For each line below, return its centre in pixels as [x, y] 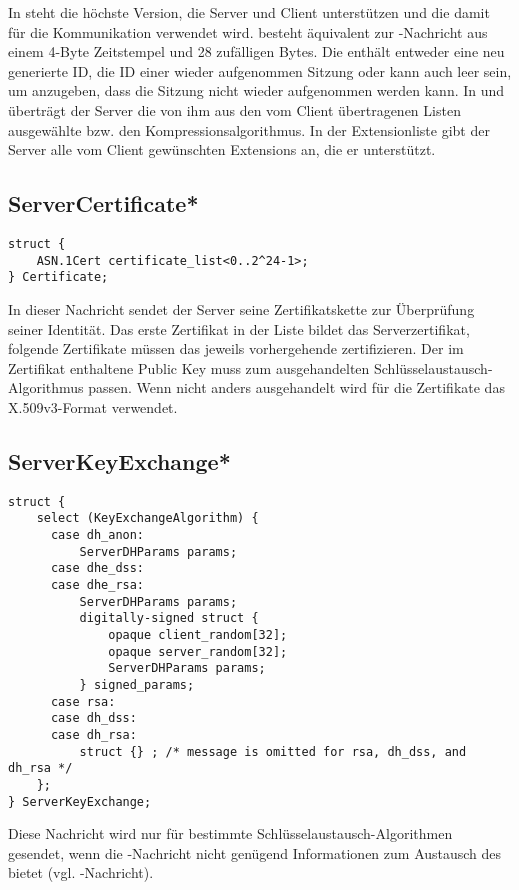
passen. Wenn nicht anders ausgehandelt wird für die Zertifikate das [296, 387]
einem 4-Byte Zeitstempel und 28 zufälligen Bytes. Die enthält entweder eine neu [256, 51]
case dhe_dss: [97, 568]
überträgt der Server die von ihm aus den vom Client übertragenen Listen [234, 109]
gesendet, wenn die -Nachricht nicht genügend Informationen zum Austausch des [255, 852]
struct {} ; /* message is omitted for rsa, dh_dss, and [273, 751]
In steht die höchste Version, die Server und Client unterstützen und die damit [249, 12]
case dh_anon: [97, 535]
